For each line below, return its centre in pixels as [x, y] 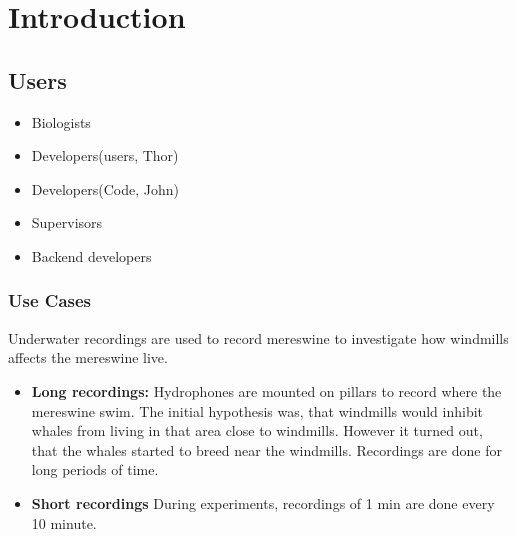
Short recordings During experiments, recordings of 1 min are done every [263, 502]
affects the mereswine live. [88, 357]
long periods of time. [95, 469]
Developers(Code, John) [105, 188]
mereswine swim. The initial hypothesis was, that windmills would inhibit [257, 410]
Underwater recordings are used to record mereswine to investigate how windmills [258, 337]
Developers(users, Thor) [105, 155]
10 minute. [64, 522]
